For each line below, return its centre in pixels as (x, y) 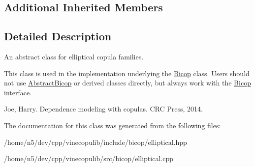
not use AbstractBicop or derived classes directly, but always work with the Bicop (127, 83)
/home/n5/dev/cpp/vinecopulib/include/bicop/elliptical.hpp (96, 142)
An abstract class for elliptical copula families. (74, 56)
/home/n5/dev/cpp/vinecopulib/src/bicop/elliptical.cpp (89, 158)
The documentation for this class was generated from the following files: (112, 125)
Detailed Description (58, 36)
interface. (18, 92)
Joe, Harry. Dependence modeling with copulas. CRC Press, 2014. (104, 109)
